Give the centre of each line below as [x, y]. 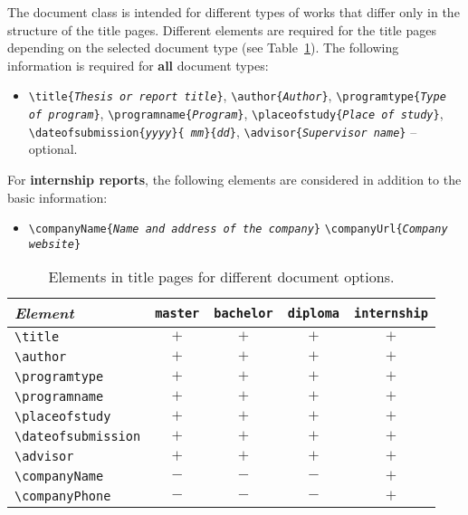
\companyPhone [63, 496]
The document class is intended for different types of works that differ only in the [234, 12]
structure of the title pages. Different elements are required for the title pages [222, 29]
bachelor [244, 313]
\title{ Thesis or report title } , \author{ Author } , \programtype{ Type [237, 95]
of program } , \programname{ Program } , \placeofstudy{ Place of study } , [236, 114]
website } [55, 244]
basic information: [57, 197]
